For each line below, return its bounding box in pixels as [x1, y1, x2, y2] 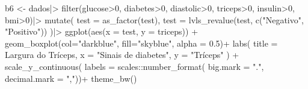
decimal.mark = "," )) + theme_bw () [5, 72, 137, 84]
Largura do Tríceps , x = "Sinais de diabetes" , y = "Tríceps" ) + [5, 48, 239, 61]
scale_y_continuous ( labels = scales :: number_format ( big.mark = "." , [5, 60, 264, 72]
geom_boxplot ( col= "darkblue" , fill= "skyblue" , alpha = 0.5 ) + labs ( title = [5, 36, 278, 49]
